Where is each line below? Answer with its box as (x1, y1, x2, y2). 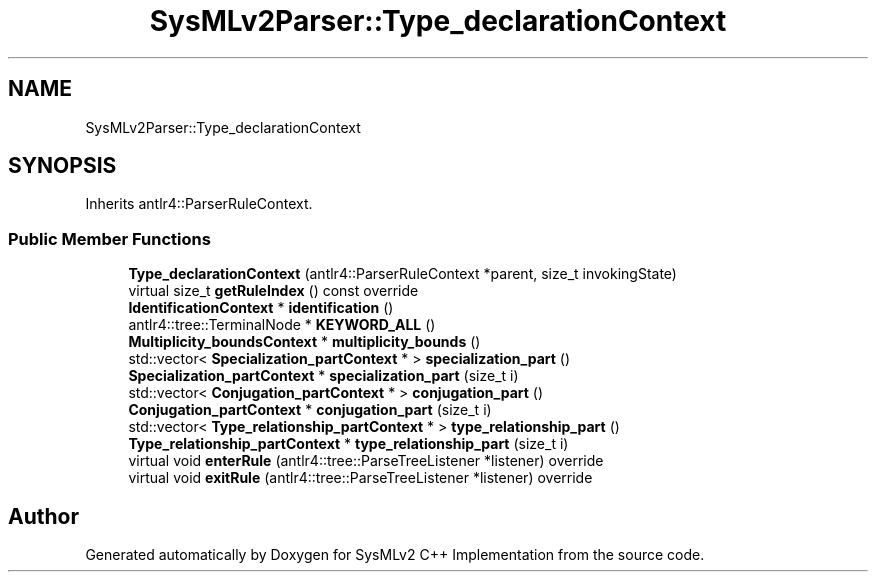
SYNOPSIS (8, 153, 117, 179)
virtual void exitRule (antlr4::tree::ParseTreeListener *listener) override (128, 469, 593, 487)
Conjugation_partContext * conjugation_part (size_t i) (128, 401, 492, 419)
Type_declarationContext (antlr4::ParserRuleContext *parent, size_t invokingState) (128, 265, 677, 283)
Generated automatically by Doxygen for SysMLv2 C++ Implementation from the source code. (85, 546, 705, 564)
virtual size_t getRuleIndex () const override (128, 282, 419, 300)
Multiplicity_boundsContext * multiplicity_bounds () (128, 333, 481, 351)
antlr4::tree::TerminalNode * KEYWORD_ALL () (128, 316, 436, 334)
